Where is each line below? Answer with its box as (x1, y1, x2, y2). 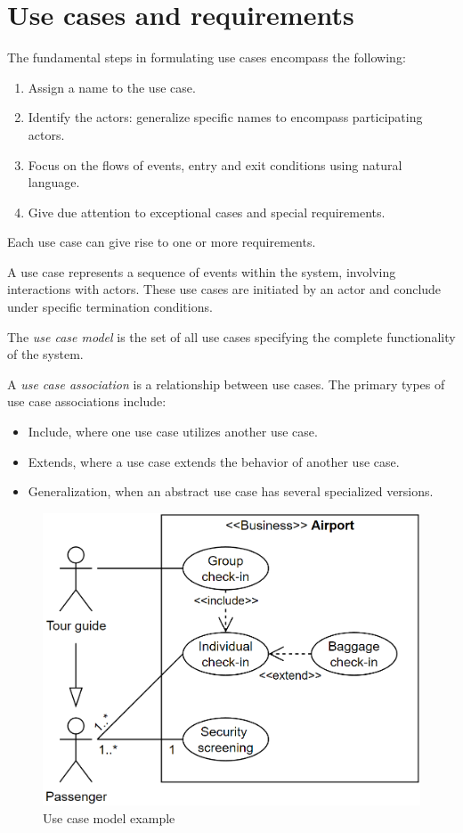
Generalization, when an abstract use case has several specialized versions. (28, 482, 434, 501)
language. (28, 173, 80, 192)
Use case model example (43, 809, 175, 828)
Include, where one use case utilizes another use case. (28, 422, 318, 441)
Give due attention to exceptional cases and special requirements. (28, 202, 386, 221)
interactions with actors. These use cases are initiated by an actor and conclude (7, 280, 442, 298)
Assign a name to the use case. (28, 78, 196, 96)
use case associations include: (7, 392, 167, 411)
